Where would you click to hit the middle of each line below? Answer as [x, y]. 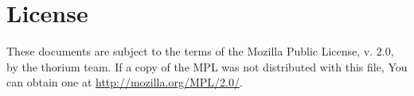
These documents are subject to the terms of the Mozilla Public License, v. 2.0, [200, 51]
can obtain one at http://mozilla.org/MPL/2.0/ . [125, 82]
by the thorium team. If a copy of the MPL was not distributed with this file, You [207, 66]
